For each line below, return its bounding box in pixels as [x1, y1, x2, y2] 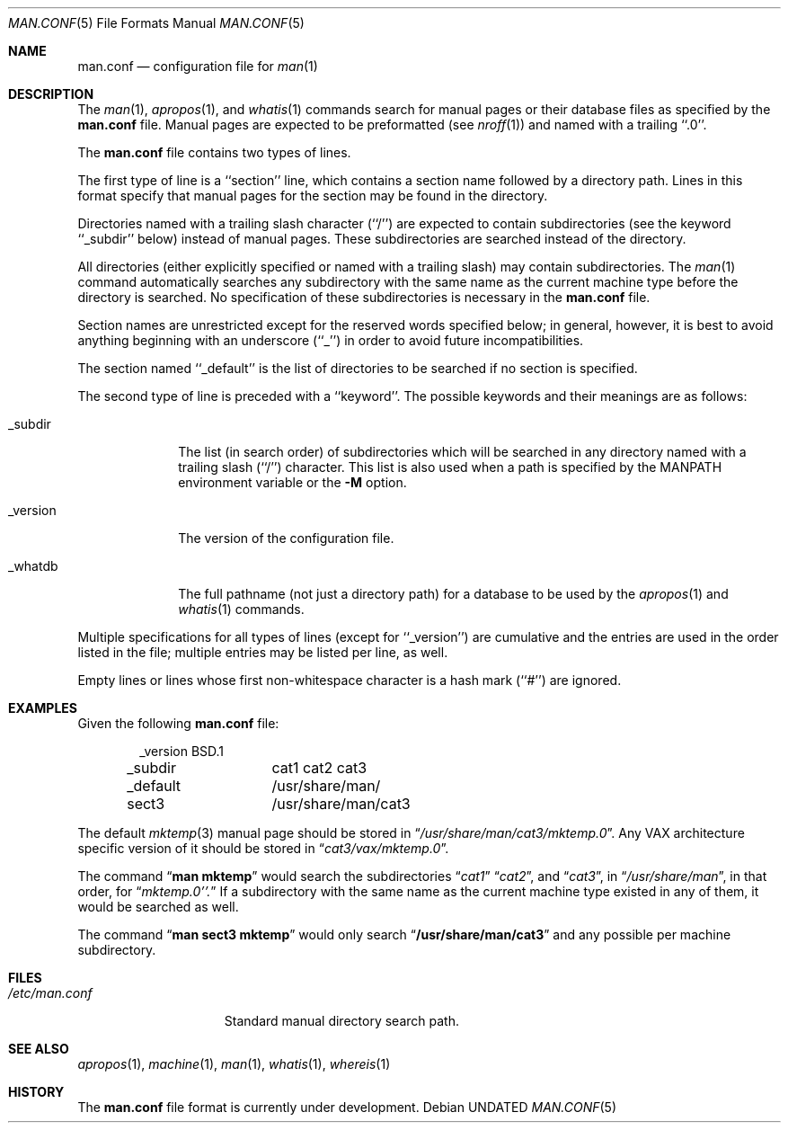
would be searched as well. [77, 899, 239, 914]
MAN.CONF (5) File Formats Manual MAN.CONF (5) [8, 15, 305, 31]
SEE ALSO [8, 1041, 69, 1056]
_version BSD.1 [139, 743, 225, 759]
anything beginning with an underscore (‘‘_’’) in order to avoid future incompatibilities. [77, 333, 584, 348]
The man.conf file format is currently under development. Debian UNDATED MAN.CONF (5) [77, 1099, 617, 1115]
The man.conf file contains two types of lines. [77, 145, 351, 160]
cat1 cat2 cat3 [271, 759, 367, 777]
